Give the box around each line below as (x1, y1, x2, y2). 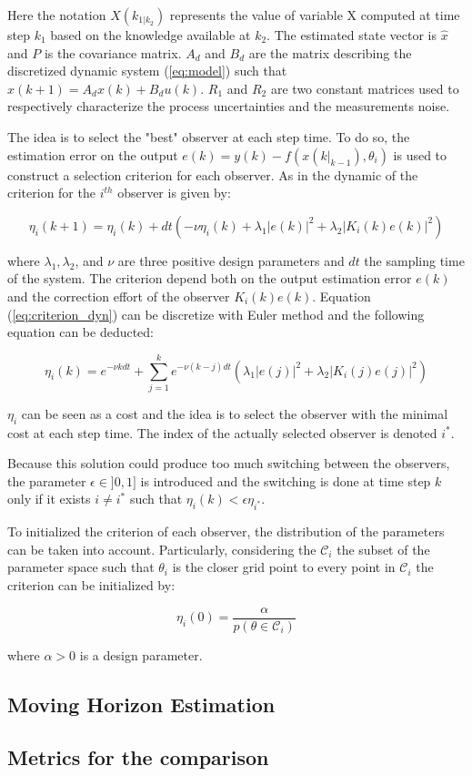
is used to (393, 145, 447, 164)
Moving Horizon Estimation (7, 689, 276, 718)
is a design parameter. (79, 645, 203, 664)
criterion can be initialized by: (7, 575, 176, 594)
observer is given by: (117, 183, 231, 202)
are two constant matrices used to (270, 78, 459, 97)
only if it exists (7, 489, 91, 508)
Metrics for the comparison (7, 743, 269, 771)
